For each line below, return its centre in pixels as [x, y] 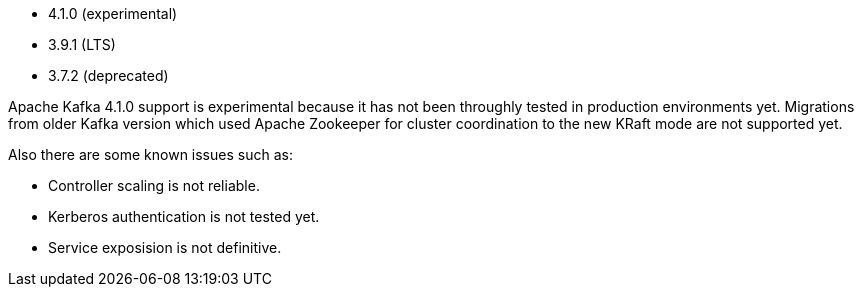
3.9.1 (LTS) [82, 44]
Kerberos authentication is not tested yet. [184, 216]
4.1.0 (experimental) [113, 13]
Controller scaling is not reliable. [154, 185]
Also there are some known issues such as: [150, 154]
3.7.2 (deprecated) [108, 75]
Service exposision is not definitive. [165, 247]
